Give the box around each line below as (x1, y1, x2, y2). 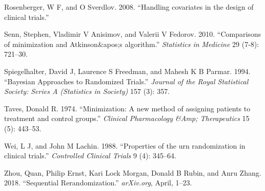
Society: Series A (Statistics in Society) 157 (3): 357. (4, 86, 170, 97)
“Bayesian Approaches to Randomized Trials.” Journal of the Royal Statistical (4, 76, 249, 86)
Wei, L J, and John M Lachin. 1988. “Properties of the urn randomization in (4, 140, 246, 151)
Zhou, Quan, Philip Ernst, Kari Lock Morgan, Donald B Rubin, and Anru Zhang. (4, 167, 261, 178)
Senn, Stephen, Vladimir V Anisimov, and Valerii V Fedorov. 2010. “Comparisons (4, 29, 261, 39)
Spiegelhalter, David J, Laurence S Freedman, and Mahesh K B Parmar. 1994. (4, 65, 251, 76)
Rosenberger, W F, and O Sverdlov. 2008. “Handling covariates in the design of (4, 2, 254, 12)
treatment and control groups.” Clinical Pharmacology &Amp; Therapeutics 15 (4, 113, 250, 124)
